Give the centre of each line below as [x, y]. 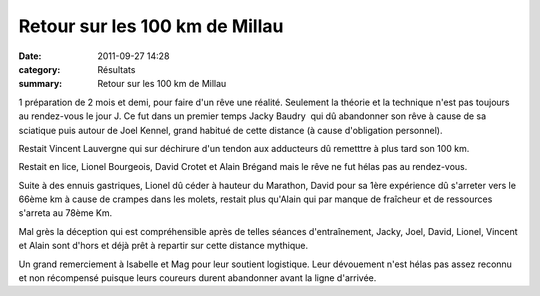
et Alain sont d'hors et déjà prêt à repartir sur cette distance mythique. [163, 246]
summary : [40, 84]
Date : [30, 56]
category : [39, 69]
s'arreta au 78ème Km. [65, 213]
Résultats [116, 69]
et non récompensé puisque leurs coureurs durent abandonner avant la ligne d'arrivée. [197, 278]
